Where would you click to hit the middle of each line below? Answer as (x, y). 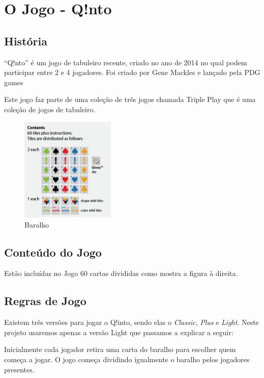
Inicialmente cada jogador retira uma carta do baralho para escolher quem (120, 349)
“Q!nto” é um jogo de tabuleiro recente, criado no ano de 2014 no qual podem (126, 62)
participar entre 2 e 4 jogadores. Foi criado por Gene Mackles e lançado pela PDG (132, 72)
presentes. (19, 369)
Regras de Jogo (45, 301)
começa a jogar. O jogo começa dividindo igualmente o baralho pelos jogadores (127, 359)
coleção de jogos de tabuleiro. (50, 109)
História (26, 41)
